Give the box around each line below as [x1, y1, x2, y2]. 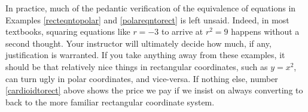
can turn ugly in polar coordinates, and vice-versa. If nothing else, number [5, 72, 278, 84]
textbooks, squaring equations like [5, 25, 130, 38]
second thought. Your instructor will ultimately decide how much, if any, [5, 37, 272, 49]
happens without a [231, 25, 300, 38]
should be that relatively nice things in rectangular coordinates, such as [5, 60, 268, 72]
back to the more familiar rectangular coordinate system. [5, 95, 215, 108]
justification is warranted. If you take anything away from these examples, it [5, 49, 285, 61]
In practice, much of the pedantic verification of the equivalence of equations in [5, 2, 296, 14]
